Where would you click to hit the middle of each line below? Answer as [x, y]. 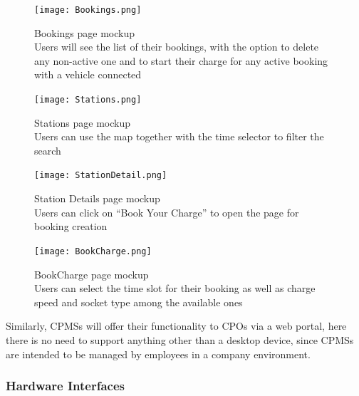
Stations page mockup [83, 122]
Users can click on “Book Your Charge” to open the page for [167, 212]
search [48, 150]
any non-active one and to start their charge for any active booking [181, 60]
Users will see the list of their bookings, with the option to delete [177, 47]
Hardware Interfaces [65, 386]
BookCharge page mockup [92, 274]
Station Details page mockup [97, 198]
